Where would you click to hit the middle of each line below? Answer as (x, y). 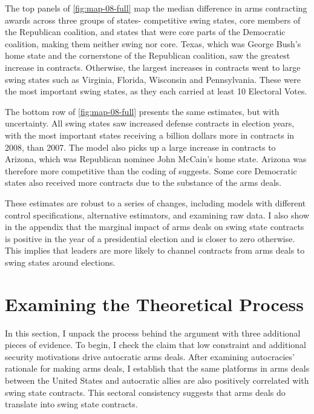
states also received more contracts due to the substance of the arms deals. (143, 182)
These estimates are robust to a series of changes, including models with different (155, 202)
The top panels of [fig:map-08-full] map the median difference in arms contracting (156, 8)
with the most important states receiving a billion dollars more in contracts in (150, 135)
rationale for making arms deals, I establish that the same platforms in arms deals (157, 368)
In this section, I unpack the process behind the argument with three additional (153, 333)
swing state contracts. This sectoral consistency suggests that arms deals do (145, 392)
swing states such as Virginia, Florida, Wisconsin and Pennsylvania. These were (153, 79)
